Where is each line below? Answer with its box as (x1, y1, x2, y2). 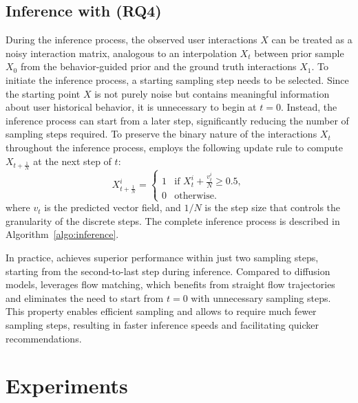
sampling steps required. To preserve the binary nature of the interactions (6, 127, 317, 141)
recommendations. (6, 331, 82, 345)
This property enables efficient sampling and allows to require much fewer (6, 304, 317, 318)
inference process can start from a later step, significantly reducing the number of (6, 113, 349, 127)
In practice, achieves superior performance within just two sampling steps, (6, 250, 319, 265)
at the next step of (33, 153, 112, 168)
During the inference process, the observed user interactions (6, 32, 257, 47)
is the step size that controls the (204, 200, 341, 215)
